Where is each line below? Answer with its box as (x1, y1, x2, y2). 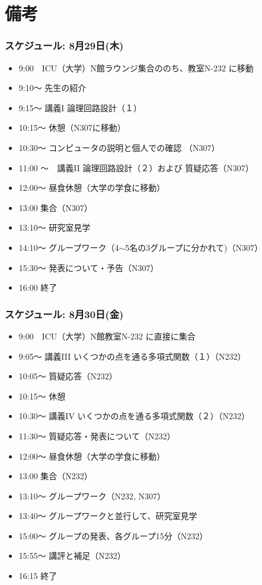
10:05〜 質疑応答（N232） (18, 370, 117, 382)
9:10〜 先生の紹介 (18, 81, 87, 94)
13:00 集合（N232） (18, 470, 92, 482)
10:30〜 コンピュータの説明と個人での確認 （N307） (18, 141, 220, 153)
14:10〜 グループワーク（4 (18, 241, 119, 253)
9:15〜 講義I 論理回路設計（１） (18, 101, 142, 114)
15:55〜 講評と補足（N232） (18, 549, 126, 562)
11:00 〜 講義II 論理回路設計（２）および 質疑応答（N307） (18, 161, 254, 174)
